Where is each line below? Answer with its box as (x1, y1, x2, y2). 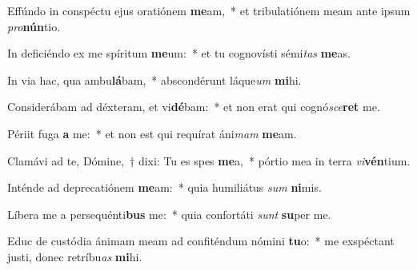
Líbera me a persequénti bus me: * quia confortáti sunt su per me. (7, 205, 331, 222)
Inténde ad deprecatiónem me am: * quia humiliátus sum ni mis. (7, 179, 322, 196)
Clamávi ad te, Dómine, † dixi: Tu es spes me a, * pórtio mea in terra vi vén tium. (7, 152, 411, 169)
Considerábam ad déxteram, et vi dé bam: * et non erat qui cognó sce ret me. (7, 98, 380, 115)
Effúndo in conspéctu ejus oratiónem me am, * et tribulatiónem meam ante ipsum (7, 2, 411, 18)
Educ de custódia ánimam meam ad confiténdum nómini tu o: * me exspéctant (7, 232, 395, 249)
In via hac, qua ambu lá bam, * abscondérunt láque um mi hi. (7, 71, 302, 88)
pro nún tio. (7, 18, 61, 34)
